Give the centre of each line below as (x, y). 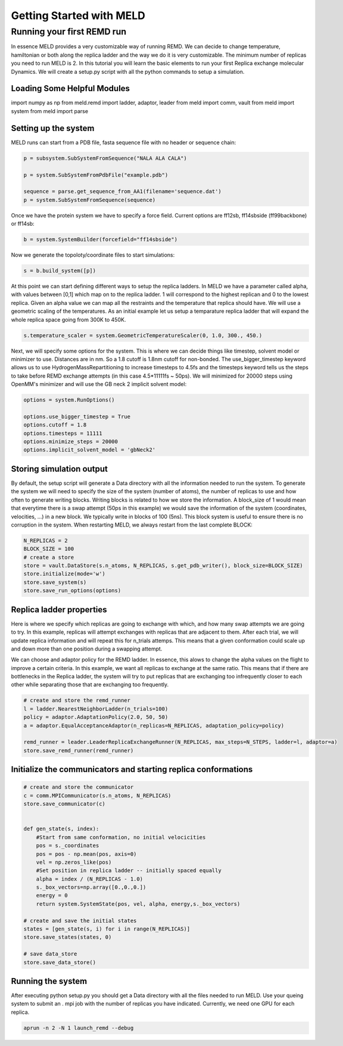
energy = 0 (52, 896)
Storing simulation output (60, 468)
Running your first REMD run (69, 32)
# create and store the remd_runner (77, 701)
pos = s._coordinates (68, 846)
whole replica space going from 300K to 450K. (68, 319)
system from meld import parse (50, 111)
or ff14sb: (23, 224)
